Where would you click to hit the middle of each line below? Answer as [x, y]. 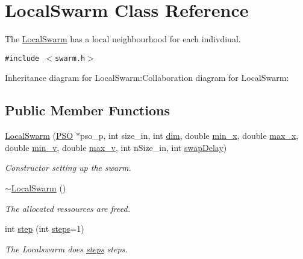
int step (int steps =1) [45, 229]
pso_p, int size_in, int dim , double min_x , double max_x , [189, 136]
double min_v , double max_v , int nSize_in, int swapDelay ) [116, 147]
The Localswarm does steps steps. [66, 248]
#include [22, 58]
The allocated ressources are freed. [67, 208]
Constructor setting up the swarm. [68, 168]
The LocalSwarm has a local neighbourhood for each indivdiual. [123, 39]
